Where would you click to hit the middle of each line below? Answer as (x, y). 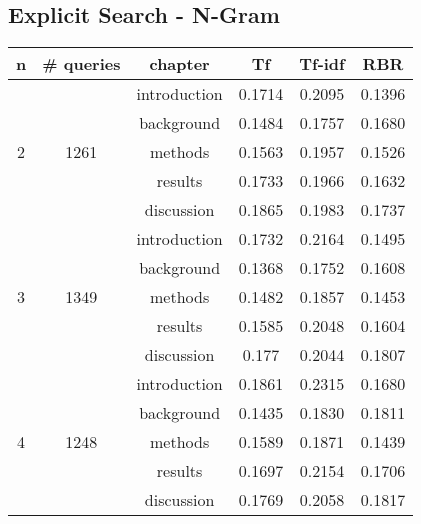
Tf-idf (322, 64)
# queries (81, 64)
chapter (179, 64)
